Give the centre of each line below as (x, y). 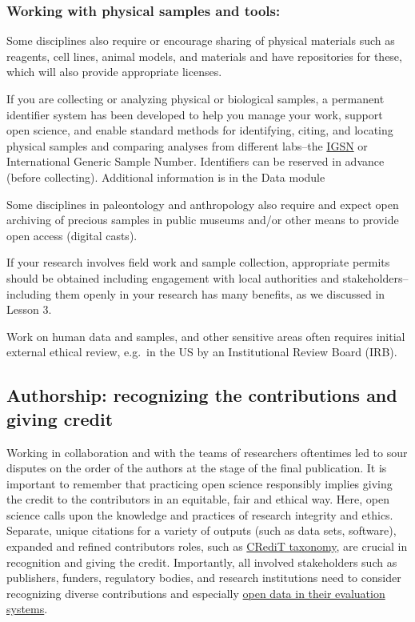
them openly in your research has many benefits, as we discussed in (220, 293)
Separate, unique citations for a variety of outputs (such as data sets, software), (202, 530)
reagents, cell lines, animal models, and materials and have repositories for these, (204, 56)
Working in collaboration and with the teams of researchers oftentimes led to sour (207, 452)
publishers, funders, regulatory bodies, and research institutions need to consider (204, 578)
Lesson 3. (29, 309)
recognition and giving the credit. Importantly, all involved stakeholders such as (202, 562)
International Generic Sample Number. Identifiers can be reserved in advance (196, 161)
